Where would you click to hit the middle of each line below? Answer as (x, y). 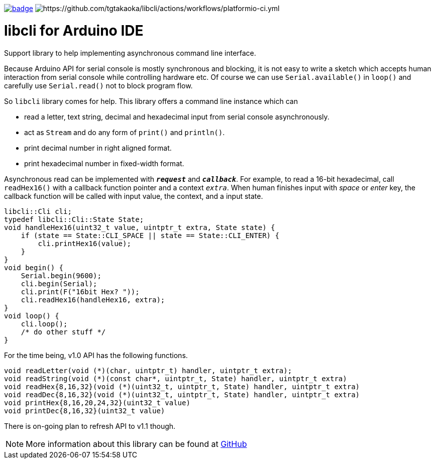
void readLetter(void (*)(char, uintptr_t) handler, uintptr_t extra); (148, 370)
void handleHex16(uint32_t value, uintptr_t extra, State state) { (140, 227)
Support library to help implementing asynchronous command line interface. (130, 53)
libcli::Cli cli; (38, 211)
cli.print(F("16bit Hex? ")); (80, 292)
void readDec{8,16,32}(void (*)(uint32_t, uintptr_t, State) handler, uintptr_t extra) (182, 394)
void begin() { (34, 267)
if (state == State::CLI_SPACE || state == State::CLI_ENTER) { (150, 235)
